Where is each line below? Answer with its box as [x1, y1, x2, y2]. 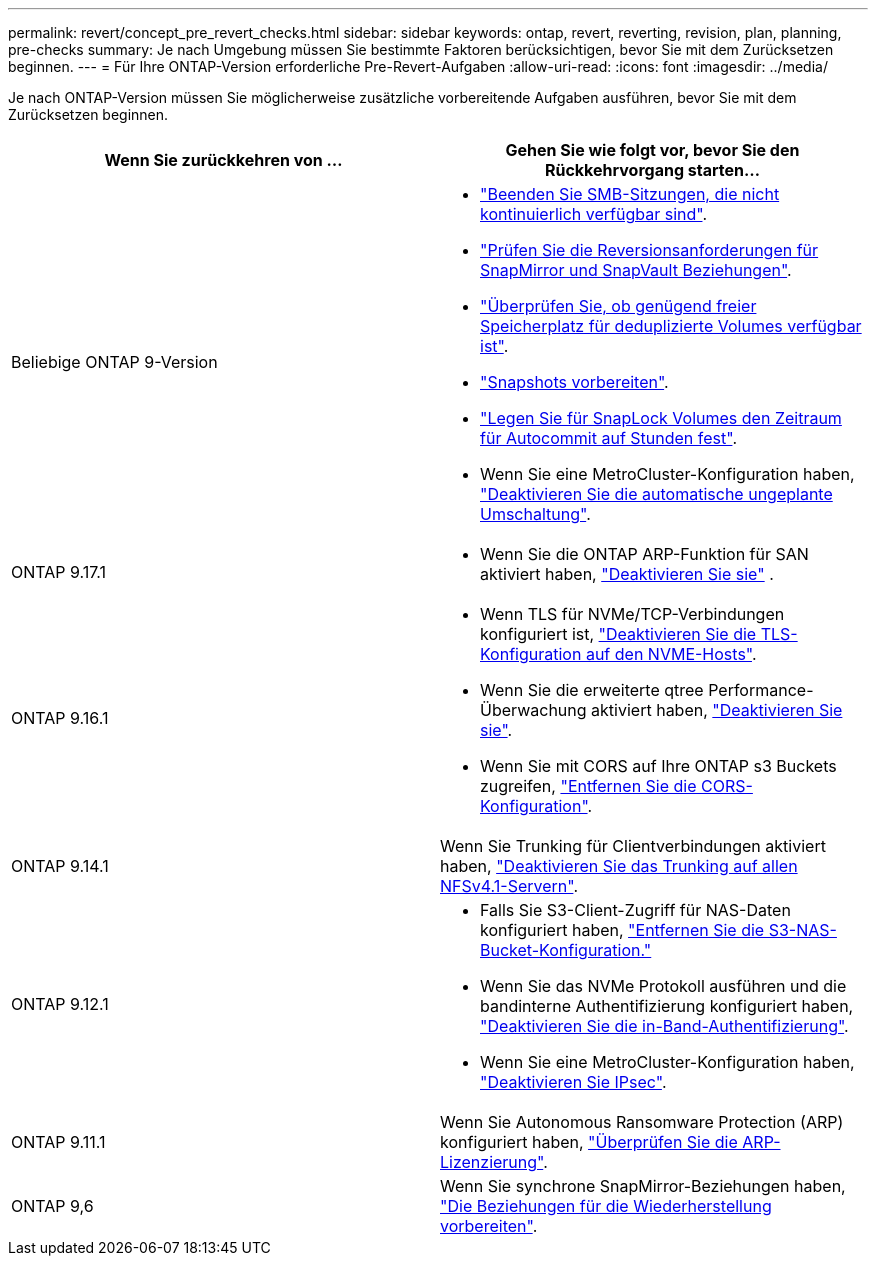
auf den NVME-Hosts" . [585, 644, 757, 664]
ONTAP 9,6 [11, 1196, 94, 1216]
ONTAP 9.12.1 [11, 994, 109, 1014]
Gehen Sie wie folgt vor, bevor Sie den [505, 140, 800, 160]
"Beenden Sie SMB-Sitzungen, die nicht [480, 184, 780, 204]
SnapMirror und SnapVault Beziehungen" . [480, 260, 792, 280]
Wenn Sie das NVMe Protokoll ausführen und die [480, 976, 847, 996]
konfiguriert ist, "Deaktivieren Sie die [480, 624, 757, 644]
